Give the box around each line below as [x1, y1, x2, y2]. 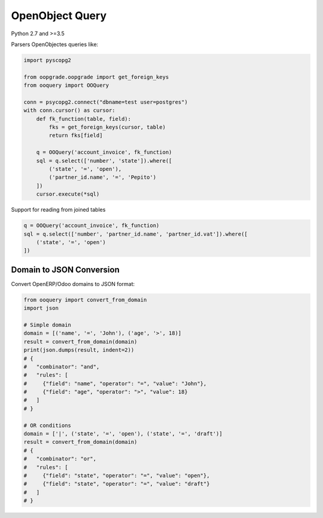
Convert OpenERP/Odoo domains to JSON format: [11, 280, 135, 287]
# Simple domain [23, 321, 72, 328]
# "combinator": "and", [23, 363, 100, 370]
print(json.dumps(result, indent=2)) [23, 347, 135, 354]
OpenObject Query [11, 9, 107, 22]
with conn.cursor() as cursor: [23, 107, 116, 114]
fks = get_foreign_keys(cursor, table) [48, 124, 166, 131]
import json [23, 305, 59, 312]
